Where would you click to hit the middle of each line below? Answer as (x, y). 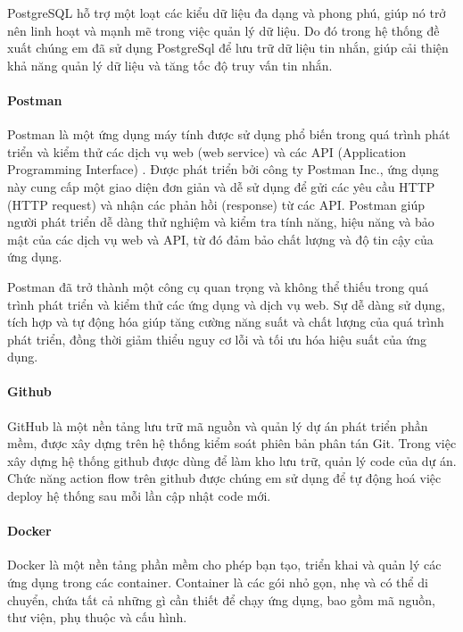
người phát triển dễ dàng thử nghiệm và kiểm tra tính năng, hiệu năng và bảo (221, 222)
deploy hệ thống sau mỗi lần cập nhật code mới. (139, 496)
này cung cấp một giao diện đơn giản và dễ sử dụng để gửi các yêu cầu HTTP (221, 186)
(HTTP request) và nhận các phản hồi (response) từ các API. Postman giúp (216, 204)
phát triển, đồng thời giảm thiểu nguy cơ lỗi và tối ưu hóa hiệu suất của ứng (217, 339)
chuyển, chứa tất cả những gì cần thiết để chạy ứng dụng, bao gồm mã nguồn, (221, 599)
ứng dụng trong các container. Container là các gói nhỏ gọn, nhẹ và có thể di (218, 582)
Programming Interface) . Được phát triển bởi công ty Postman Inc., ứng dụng (223, 169)
